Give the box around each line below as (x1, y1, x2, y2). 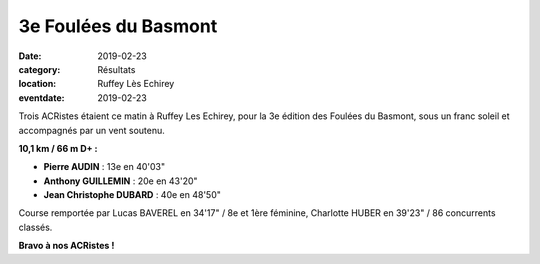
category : (18, 63, 61, 75)
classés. (18, 221, 53, 233)
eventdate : (18, 91, 65, 104)
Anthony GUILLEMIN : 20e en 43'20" (43, 175, 199, 187)
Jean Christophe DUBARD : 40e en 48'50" (43, 189, 222, 201)
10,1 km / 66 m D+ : (18, 142, 98, 154)
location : (18, 78, 57, 90)
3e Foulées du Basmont (18, 15, 218, 37)
